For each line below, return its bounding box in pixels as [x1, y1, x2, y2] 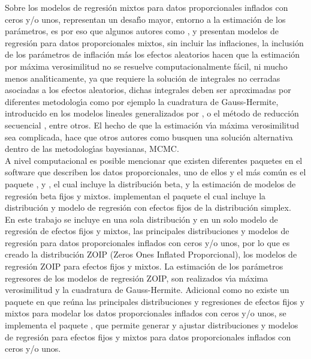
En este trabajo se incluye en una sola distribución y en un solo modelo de [5, 213, 278, 225]
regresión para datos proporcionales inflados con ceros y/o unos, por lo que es [5, 236, 290, 249]
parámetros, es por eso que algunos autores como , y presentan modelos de [5, 25, 279, 37]
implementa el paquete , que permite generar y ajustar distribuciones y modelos [5, 319, 298, 331]
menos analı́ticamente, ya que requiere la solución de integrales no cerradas [5, 71, 280, 84]
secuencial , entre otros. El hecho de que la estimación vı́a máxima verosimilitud [5, 118, 299, 131]
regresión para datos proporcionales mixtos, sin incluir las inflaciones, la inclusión [5, 36, 304, 49]
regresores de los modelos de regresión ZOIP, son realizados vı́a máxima [5, 271, 268, 284]
